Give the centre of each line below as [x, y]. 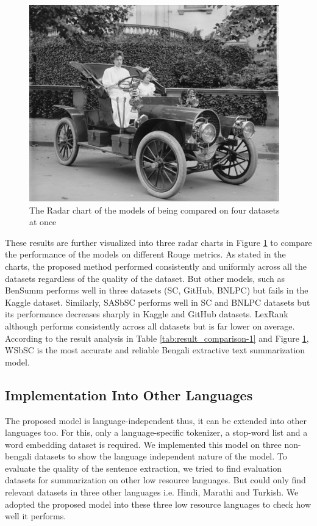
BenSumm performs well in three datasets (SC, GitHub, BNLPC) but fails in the [157, 290]
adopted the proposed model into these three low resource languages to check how [158, 504]
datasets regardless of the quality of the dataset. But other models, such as [145, 278]
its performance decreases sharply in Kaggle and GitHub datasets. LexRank [147, 314]
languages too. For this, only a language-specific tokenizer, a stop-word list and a [156, 432]
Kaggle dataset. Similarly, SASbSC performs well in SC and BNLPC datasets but [158, 302]
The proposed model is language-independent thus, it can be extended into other [156, 420]
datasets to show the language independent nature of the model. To [161, 456]
